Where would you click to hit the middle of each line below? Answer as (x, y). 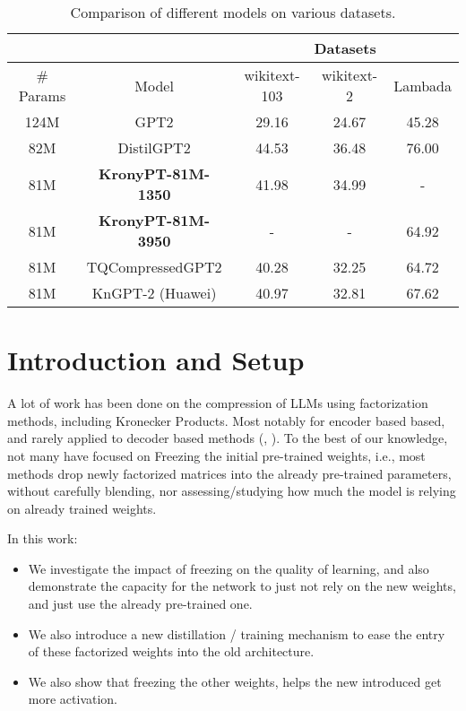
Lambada (423, 85)
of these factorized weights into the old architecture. (171, 651)
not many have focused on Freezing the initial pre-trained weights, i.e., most (216, 455)
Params (42, 95)
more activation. (73, 699)
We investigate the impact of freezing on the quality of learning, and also (229, 568)
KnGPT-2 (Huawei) (154, 293)
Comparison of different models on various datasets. (233, 12)
